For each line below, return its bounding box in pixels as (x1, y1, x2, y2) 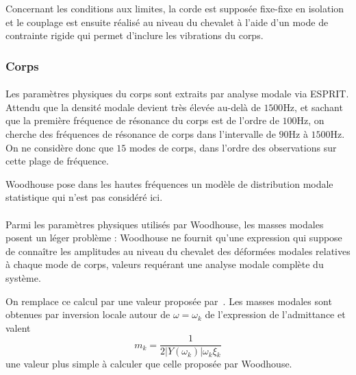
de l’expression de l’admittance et (205, 307, 346, 322)
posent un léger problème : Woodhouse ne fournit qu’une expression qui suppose (5, 230, 342, 245)
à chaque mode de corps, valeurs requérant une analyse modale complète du (5, 257, 324, 271)
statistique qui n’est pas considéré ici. (5, 190, 163, 204)
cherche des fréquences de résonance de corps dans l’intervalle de (5, 127, 276, 141)
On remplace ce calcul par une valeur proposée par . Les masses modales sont (5, 293, 332, 308)
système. (5, 270, 41, 285)
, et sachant (294, 99, 343, 114)
